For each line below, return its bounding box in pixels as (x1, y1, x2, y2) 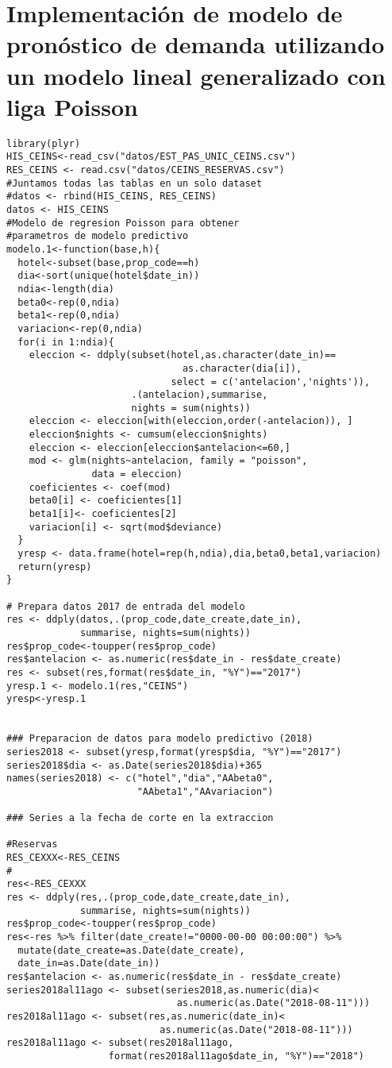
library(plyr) (6, 137, 81, 149)
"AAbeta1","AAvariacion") (136, 785, 274, 797)
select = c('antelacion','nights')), (171, 376, 371, 387)
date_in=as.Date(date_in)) (17, 958, 160, 970)
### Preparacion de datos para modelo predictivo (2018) (6, 733, 313, 745)
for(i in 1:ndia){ (17, 336, 115, 348)
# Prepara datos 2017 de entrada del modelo (6, 600, 245, 612)
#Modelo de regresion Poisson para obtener (6, 217, 240, 229)
